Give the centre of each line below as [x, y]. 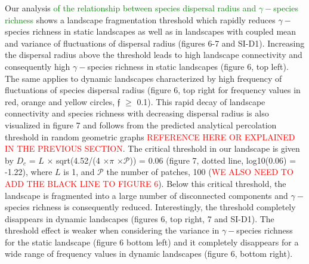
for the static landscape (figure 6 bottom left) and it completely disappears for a [152, 242]
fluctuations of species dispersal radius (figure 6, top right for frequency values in [153, 90]
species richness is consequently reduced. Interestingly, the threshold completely [150, 207]
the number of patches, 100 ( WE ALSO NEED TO [200, 172]
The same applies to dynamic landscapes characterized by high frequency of [143, 78]
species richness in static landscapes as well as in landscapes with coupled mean [151, 31]
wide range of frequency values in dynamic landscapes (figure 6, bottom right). [149, 254]
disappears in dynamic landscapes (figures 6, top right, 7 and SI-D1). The [140, 218]
